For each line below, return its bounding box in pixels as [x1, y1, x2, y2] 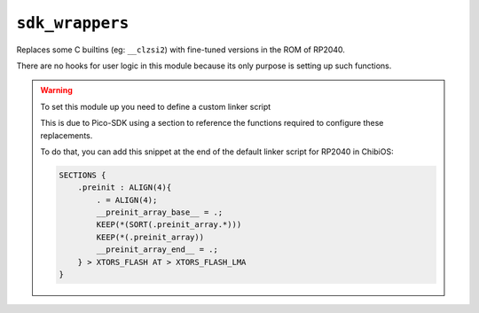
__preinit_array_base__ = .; [96, 207, 224, 217]
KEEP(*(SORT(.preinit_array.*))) [96, 220, 242, 230]
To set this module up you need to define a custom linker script [40, 101, 271, 112]
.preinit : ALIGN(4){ [77, 183, 172, 192]
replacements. [40, 129, 93, 141]
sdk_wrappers [16, 13, 130, 33]
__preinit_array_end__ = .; [96, 245, 219, 254]
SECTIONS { [59, 169, 106, 180]
